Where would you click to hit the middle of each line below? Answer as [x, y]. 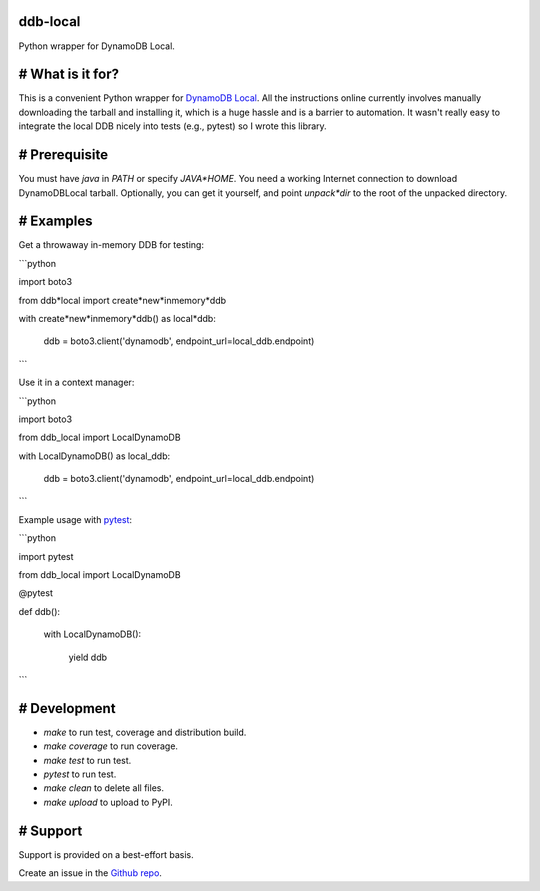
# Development [67, 708]
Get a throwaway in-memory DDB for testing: [111, 245]
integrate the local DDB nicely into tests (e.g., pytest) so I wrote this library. [172, 126]
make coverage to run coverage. [111, 746]
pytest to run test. [80, 774]
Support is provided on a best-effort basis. [106, 854]
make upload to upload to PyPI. [108, 802]
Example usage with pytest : [75, 519]
